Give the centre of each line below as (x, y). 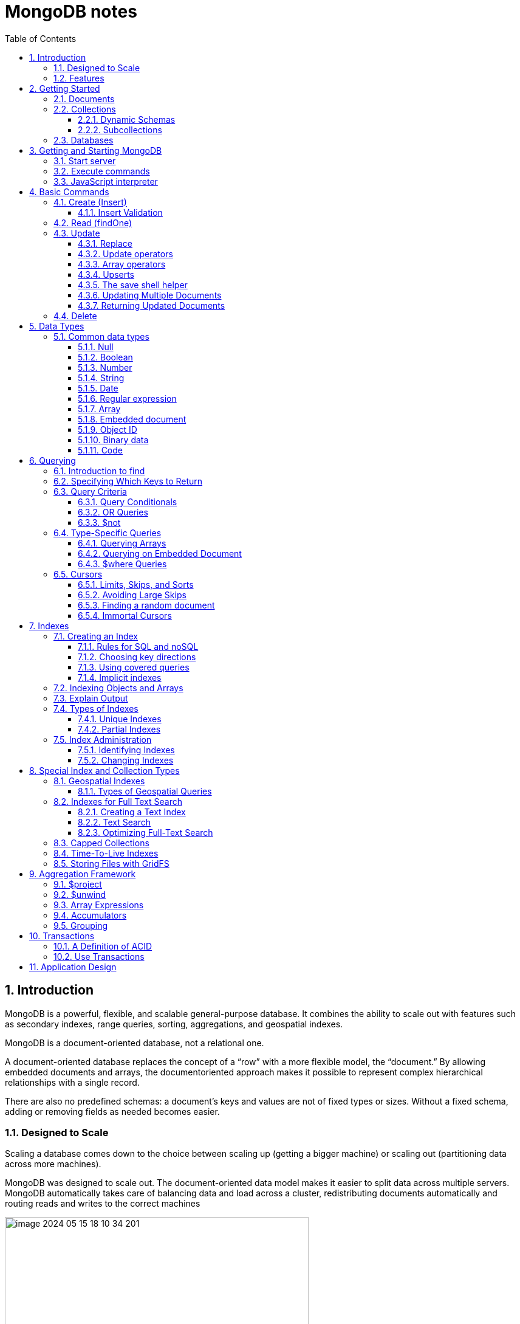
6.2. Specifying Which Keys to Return (128, 481)
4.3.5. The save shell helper (133, 284)
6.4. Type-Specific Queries (108, 533)
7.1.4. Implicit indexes (120, 677)
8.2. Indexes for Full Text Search (118, 801)
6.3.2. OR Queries (113, 512)
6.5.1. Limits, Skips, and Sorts (136, 584)
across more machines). (53, 1164)
